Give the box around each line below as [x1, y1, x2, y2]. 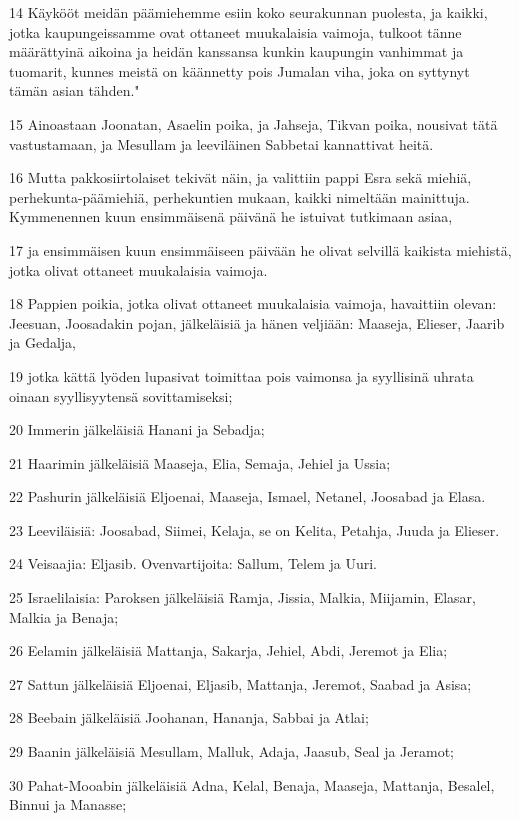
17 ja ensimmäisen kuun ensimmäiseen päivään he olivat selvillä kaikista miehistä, [9, 239, 512, 260]
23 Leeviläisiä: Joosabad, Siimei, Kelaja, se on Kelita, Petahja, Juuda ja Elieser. [9, 519, 500, 540]
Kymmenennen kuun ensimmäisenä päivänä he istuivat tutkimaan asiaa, [9, 206, 453, 227]
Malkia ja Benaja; [9, 606, 119, 627]
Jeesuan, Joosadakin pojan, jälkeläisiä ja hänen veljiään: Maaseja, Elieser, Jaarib [9, 312, 505, 333]
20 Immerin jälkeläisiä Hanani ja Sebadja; [9, 419, 265, 440]
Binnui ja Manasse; [9, 794, 127, 815]
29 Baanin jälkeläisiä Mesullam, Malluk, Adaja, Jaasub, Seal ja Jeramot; [9, 741, 455, 762]
